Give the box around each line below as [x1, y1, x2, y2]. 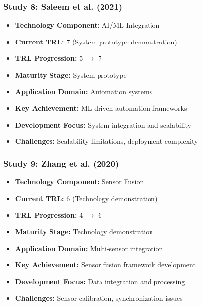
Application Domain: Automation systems [15, 86, 152, 96]
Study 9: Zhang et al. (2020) [3, 157, 119, 169]
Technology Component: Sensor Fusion [15, 176, 144, 187]
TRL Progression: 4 [15, 210, 83, 220]
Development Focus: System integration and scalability [15, 119, 191, 130]
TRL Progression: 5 [15, 53, 83, 63]
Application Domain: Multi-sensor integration [15, 243, 163, 253]
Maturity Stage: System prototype [15, 70, 127, 80]
